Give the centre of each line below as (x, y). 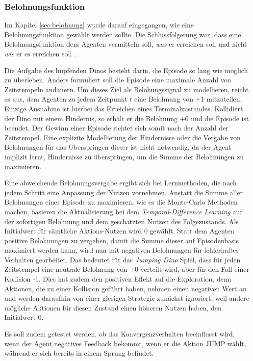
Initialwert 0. (24, 317)
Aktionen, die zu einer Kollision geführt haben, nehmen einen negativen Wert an (126, 288)
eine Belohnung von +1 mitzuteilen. (188, 99)
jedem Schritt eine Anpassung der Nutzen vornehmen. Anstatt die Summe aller (124, 192)
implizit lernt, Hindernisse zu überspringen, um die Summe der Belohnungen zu (124, 156)
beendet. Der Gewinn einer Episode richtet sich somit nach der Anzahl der (116, 128)
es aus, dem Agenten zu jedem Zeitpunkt (66, 99)
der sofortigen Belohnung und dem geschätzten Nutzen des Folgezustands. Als (122, 221)
